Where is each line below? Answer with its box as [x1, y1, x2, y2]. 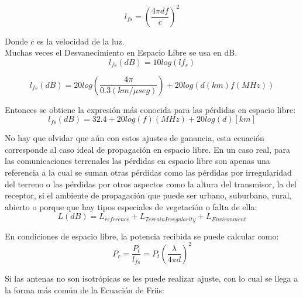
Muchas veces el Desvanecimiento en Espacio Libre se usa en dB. [5, 46, 237, 59]
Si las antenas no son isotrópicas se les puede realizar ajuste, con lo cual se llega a [5, 272, 298, 284]
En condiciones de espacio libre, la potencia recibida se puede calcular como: [5, 230, 279, 242]
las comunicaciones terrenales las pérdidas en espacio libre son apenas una [5, 155, 270, 167]
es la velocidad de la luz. [36, 35, 125, 47]
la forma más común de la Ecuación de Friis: [5, 283, 164, 296]
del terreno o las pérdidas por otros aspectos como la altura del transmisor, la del [5, 177, 297, 190]
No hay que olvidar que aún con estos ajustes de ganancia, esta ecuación [5, 132, 264, 144]
